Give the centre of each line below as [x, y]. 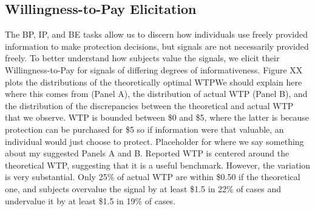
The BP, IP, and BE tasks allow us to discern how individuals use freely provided [156, 34]
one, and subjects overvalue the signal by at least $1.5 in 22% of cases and [143, 188]
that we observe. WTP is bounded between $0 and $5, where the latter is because [157, 117]
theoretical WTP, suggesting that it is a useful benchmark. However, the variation [158, 165]
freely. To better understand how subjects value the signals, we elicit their [142, 58]
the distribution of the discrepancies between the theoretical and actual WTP [149, 105]
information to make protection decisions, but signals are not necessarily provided [157, 46]
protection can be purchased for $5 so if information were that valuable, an [144, 129]
